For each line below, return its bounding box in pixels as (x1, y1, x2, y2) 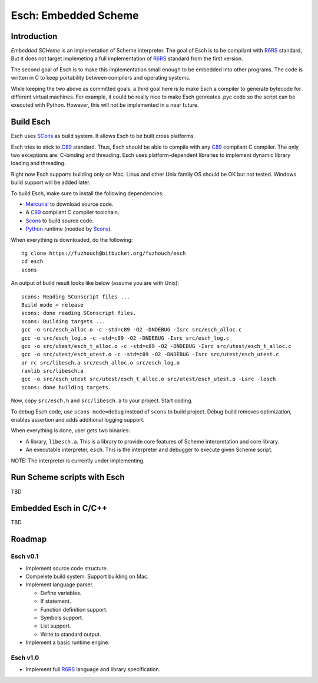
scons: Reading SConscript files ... (21, 293, 131, 300)
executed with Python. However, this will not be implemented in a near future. (11, 101, 199, 109)
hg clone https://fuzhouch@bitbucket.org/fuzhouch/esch (21, 250, 186, 257)
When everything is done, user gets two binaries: (11, 427, 131, 434)
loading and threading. (11, 160, 66, 167)
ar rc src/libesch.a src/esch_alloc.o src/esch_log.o (21, 359, 180, 366)
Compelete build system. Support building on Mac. (25, 573, 149, 580)
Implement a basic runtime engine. (25, 639, 110, 646)
